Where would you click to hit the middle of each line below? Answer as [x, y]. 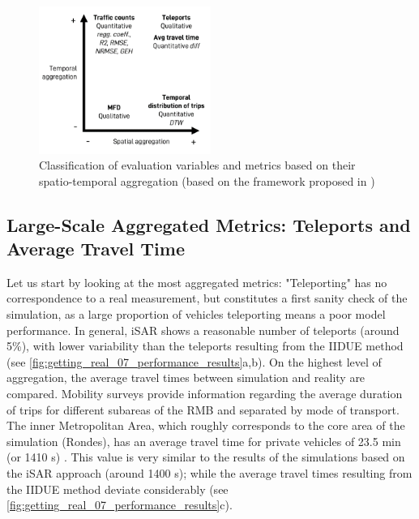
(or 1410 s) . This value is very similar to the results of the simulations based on [206, 457]
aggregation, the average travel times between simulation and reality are [186, 377]
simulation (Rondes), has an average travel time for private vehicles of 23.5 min [204, 441]
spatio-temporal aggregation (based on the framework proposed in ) [207, 180]
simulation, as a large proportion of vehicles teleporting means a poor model [196, 314]
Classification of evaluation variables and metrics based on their [197, 165]
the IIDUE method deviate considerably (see [118, 489]
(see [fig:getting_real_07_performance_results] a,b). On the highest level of [194, 361]
